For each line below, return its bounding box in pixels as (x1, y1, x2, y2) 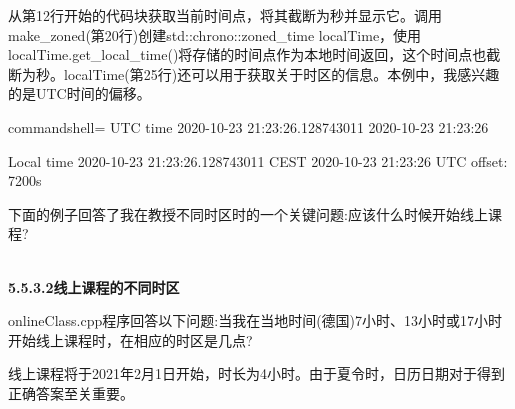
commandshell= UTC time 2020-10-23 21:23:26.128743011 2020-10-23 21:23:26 (8, 116, 489, 137)
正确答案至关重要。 (8, 382, 134, 403)
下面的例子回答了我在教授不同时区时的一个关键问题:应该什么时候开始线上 (8, 203, 488, 224)
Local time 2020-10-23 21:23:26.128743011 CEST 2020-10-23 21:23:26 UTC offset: (8, 150, 508, 171)
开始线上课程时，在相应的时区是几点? (8, 329, 253, 350)
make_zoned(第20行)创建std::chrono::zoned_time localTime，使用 (8, 24, 422, 45)
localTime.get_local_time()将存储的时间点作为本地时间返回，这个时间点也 (8, 44, 487, 65)
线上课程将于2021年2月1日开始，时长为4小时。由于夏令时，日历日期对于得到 (8, 363, 505, 384)
